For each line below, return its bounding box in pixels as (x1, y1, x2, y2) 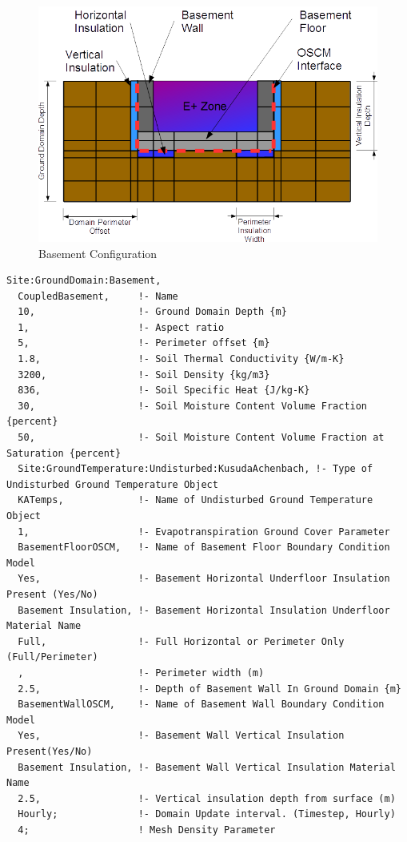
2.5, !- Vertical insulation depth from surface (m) (18, 792, 396, 804)
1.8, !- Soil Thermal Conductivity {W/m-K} (18, 353, 345, 365)
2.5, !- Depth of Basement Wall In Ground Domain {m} (18, 683, 401, 695)
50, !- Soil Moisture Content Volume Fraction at (18, 432, 385, 444)
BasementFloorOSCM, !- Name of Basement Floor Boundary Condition (18, 542, 390, 554)
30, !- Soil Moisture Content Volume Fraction (18, 400, 368, 412)
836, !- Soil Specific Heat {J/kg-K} (18, 385, 310, 397)
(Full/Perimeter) (6, 651, 98, 663)
